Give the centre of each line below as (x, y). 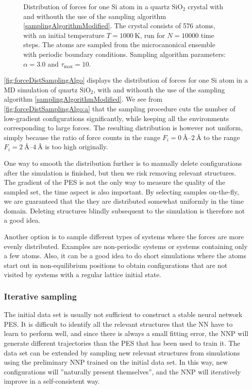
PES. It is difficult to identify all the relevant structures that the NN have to (118, 324)
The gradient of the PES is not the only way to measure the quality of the (115, 182)
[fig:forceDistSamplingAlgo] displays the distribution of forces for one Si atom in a (126, 80)
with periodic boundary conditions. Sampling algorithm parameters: (125, 54)
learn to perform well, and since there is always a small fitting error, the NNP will (126, 333)
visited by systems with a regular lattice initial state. (83, 274)
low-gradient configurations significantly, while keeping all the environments (117, 118)
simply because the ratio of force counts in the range (82, 137)
